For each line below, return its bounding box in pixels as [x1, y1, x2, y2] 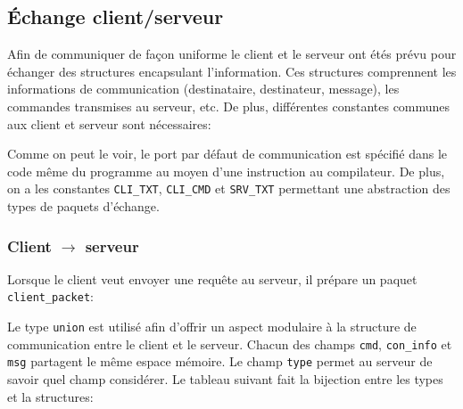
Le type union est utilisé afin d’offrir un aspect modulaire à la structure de [7, 317, 417, 336]
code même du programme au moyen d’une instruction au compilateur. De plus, [7, 161, 445, 180]
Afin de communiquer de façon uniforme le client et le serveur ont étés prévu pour [7, 45, 457, 63]
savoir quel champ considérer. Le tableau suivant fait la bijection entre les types [7, 370, 443, 389]
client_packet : [7, 287, 94, 306]
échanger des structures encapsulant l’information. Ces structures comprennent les [7, 61, 457, 80]
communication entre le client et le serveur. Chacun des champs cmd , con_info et [7, 334, 452, 353]
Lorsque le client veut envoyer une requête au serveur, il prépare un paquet [7, 269, 418, 288]
